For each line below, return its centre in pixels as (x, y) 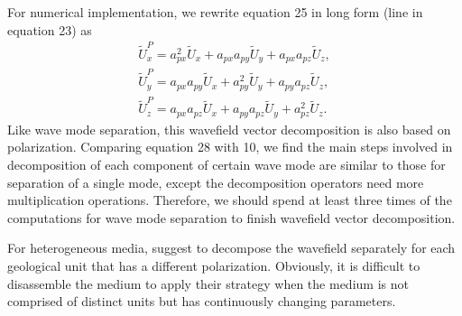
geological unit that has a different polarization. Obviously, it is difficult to (214, 265)
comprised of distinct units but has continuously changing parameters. (202, 301)
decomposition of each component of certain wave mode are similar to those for (226, 164)
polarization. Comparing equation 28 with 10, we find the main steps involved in (230, 147)
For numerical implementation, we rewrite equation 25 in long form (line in (215, 12)
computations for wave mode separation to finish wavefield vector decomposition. (231, 217)
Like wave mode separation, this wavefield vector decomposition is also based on (229, 129)
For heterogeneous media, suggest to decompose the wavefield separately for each (231, 248)
